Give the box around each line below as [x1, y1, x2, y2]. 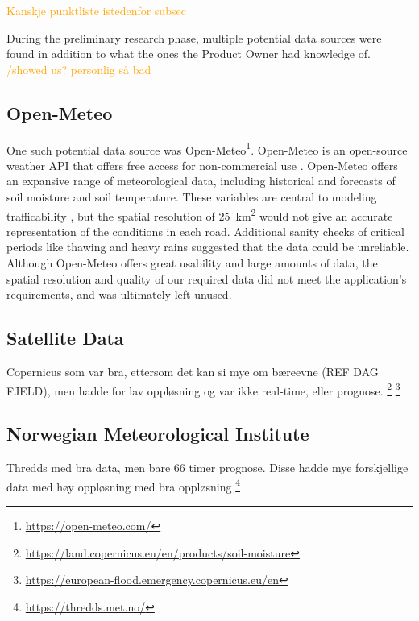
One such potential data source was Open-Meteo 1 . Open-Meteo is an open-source [6, 139, 408, 158]
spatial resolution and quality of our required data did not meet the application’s [6, 270, 407, 287]
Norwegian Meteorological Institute [6, 421, 309, 446]
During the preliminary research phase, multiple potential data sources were [6, 29, 382, 46]
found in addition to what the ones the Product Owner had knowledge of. [6, 45, 371, 62]
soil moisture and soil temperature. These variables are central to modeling [6, 188, 377, 205]
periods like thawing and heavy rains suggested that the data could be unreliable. [6, 238, 409, 255]
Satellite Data [6, 325, 124, 350]
